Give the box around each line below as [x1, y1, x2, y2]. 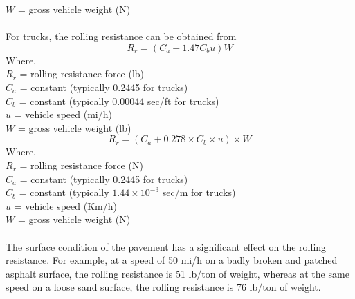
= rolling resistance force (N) [19, 157, 143, 172]
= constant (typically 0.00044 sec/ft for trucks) [19, 93, 219, 108]
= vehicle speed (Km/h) [14, 198, 117, 213]
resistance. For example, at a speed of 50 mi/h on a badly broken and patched [6, 253, 338, 267]
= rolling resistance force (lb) [19, 66, 145, 81]
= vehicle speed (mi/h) [14, 107, 112, 122]
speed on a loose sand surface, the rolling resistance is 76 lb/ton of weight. [6, 280, 321, 294]
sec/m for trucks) [162, 185, 236, 200]
